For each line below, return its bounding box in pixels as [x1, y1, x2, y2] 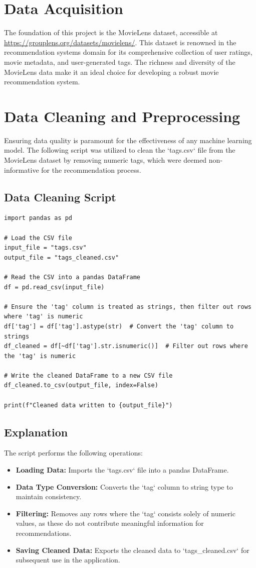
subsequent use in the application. [16, 554, 120, 565]
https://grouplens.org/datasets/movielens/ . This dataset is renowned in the [4, 37, 236, 47]
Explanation [4, 424, 68, 439]
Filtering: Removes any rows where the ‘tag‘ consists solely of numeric [16, 508, 235, 518]
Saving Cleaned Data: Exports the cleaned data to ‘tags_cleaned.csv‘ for [16, 544, 249, 555]
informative [4, 164, 39, 175]
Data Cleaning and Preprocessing [4, 105, 240, 126]
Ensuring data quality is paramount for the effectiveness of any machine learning [4, 135, 252, 145]
